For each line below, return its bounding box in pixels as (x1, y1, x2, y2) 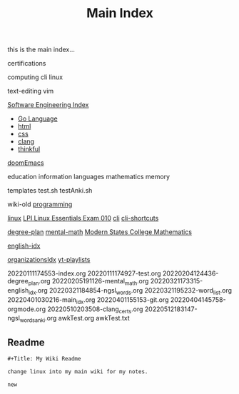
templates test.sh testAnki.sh (7, 186, 93, 195)
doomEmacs (7, 158, 44, 167)
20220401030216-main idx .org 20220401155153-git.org (7, 295, 169, 305)
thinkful (17, 145, 41, 153)
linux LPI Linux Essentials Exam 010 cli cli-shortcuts (7, 214, 159, 223)
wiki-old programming (7, 200, 73, 208)
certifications (7, 59, 46, 68)
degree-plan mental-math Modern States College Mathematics (7, 228, 193, 236)
